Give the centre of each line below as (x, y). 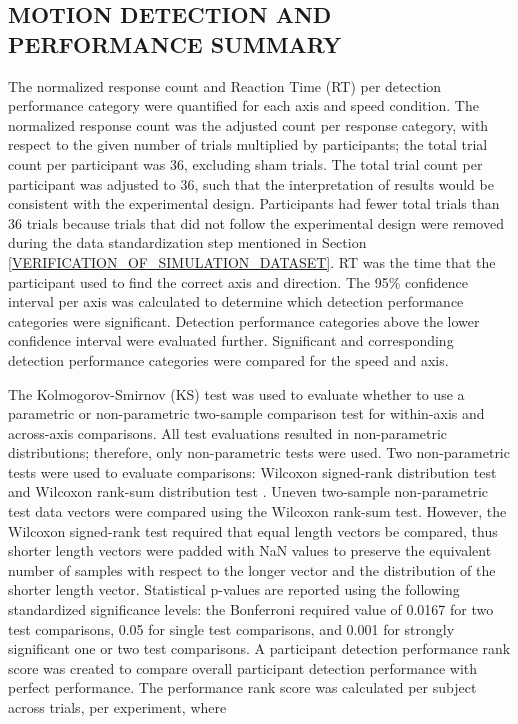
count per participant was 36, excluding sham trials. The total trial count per (245, 163)
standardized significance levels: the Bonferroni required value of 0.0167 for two (251, 609)
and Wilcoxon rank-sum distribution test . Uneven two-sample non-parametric (248, 491)
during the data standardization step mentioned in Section (187, 242)
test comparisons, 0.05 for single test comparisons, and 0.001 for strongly (231, 628)
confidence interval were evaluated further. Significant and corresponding (231, 340)
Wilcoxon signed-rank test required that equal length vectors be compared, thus (253, 530)
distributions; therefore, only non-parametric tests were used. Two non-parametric (259, 452)
